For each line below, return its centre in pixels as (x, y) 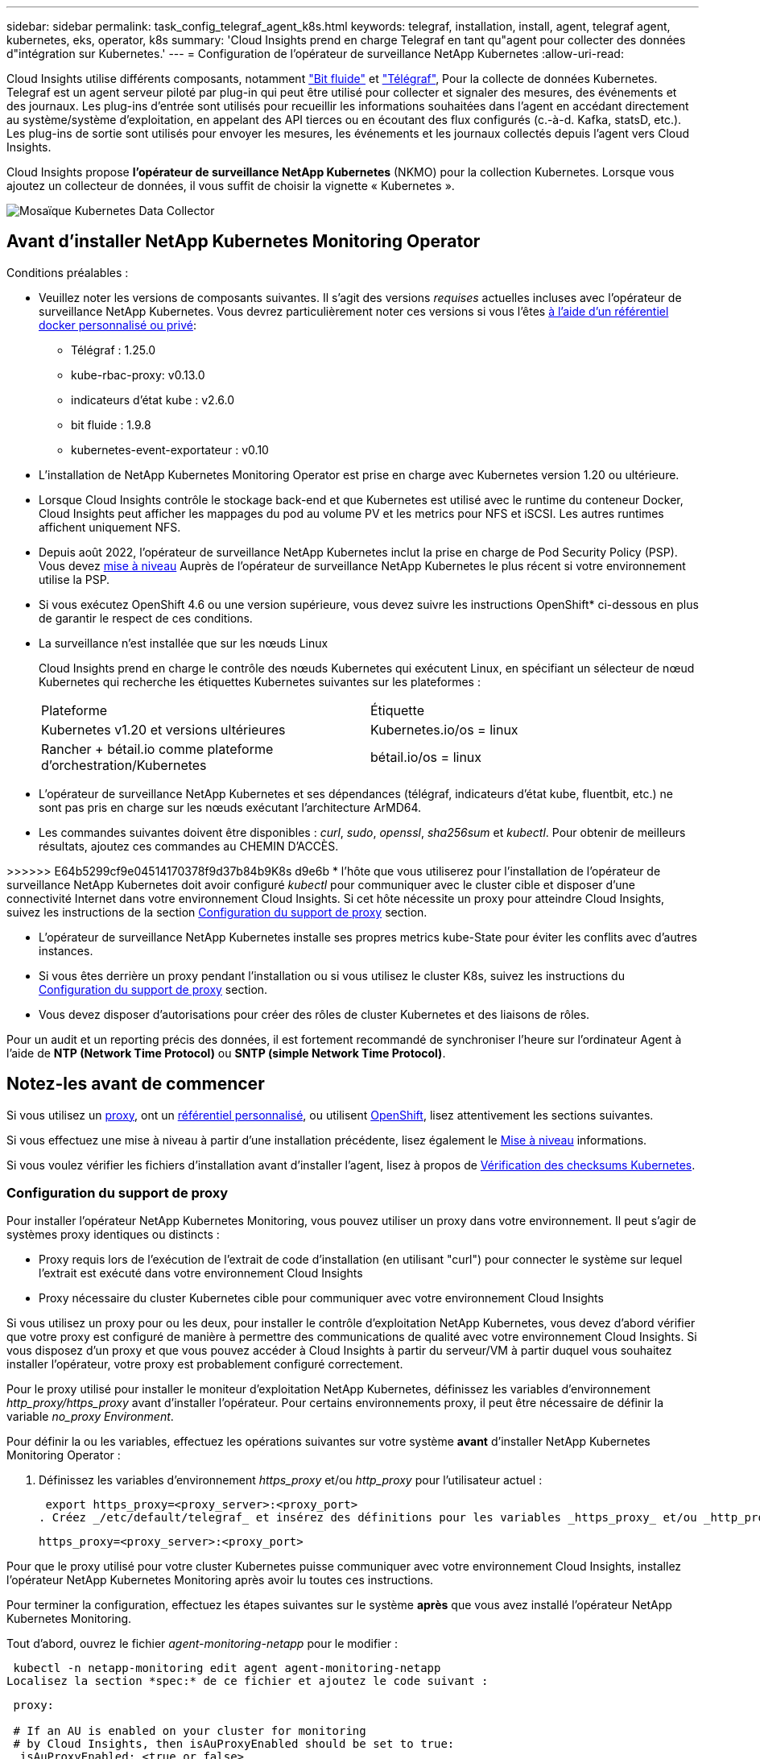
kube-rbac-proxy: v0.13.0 (138, 375)
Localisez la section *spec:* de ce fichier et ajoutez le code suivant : (248, 1681)
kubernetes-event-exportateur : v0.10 (170, 449)
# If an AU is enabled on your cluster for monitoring (190, 1731)
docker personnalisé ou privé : (118, 325)
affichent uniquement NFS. (110, 527)
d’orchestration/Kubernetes (124, 765)
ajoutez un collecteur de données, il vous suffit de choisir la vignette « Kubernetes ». (231, 186)
